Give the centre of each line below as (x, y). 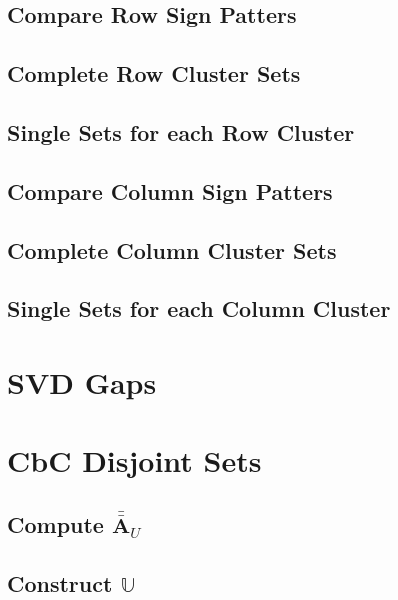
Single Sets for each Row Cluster (181, 131)
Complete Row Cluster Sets (154, 73)
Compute (55, 523)
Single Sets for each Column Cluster (199, 308)
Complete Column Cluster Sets (172, 249)
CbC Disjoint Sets (134, 460)
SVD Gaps (82, 381)
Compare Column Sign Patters (170, 190)
